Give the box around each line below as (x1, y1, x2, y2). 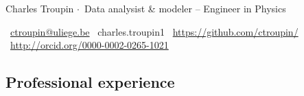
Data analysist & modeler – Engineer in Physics (84, 1, 286, 15)
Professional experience (5, 71, 175, 93)
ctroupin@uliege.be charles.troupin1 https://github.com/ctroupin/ (10, 24, 299, 38)
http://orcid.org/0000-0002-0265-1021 (10, 38, 169, 52)
